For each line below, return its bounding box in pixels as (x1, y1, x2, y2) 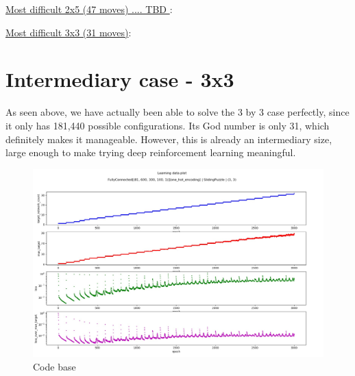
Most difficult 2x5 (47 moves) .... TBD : (5, 2, 173, 16)
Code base (33, 359, 76, 373)
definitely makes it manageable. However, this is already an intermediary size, (5, 131, 332, 146)
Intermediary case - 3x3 (5, 65, 234, 93)
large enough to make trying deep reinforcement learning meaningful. (5, 145, 296, 160)
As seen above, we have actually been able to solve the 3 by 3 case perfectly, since (5, 105, 350, 119)
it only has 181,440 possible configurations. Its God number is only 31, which (5, 118, 330, 132)
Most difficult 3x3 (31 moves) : (5, 25, 132, 39)
